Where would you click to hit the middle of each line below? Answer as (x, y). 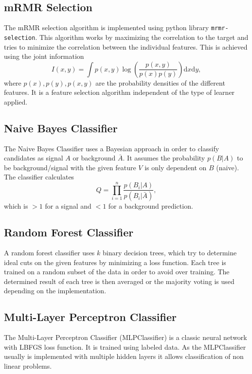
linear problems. (28, 366)
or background (94, 158)
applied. (16, 101)
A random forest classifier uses (49, 253)
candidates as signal (34, 158)
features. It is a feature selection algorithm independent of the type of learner (119, 92)
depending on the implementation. (55, 291)
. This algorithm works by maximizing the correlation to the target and (142, 37)
